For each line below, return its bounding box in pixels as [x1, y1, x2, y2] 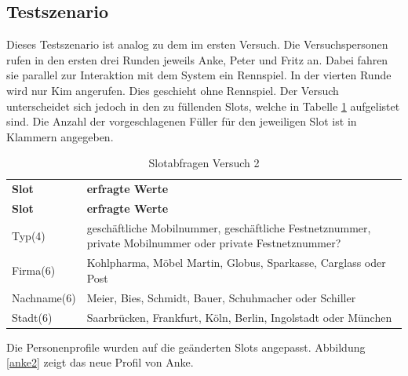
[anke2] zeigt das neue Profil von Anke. [6, 354, 194, 371]
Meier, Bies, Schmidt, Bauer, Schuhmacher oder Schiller [86, 289, 356, 305]
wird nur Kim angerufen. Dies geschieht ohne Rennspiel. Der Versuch [6, 82, 339, 98]
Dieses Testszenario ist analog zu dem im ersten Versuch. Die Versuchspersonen [6, 36, 388, 53]
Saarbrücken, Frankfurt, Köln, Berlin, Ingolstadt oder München [86, 308, 392, 325]
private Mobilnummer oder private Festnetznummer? [86, 235, 341, 251]
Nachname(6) [12, 289, 76, 305]
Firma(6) [12, 262, 56, 279]
